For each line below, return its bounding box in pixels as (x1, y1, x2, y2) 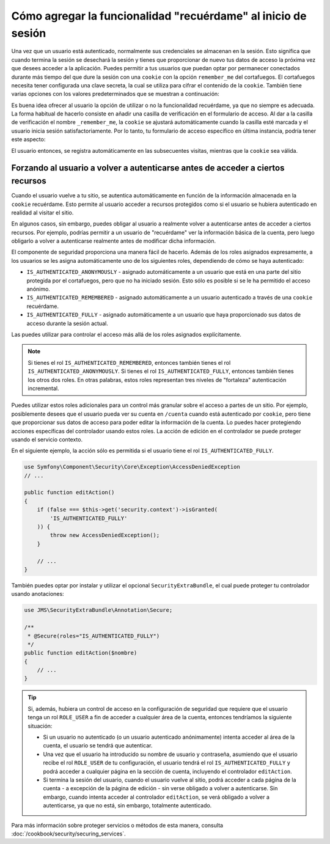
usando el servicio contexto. (11, 436, 82, 443)
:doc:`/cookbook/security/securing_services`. (11, 830, 127, 837)
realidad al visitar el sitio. (11, 208, 74, 216)
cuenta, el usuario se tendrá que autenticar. (43, 742, 153, 749)
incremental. (28, 384, 59, 392)
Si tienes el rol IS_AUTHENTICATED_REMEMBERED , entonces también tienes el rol (28, 359, 231, 366)
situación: (28, 722, 53, 730)
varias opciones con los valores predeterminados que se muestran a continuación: (11, 90, 219, 98)
